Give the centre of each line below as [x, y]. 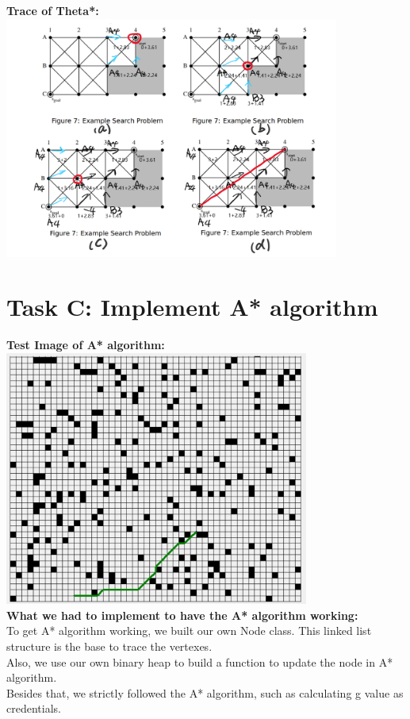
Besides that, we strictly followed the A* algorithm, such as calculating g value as [205, 692]
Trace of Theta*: [53, 10]
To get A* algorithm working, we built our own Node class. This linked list [189, 631]
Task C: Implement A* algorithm [192, 307]
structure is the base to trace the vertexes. [109, 646]
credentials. [34, 708]
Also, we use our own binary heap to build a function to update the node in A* [200, 661]
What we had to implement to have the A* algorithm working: [182, 615]
